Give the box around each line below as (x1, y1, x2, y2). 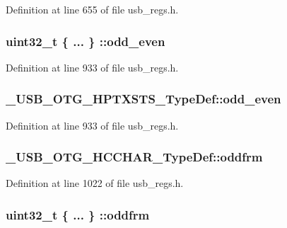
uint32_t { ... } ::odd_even (6, 32, 165, 50)
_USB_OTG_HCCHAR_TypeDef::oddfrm (6, 148, 263, 166)
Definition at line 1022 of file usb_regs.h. (6, 176, 184, 190)
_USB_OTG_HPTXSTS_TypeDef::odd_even (6, 90, 281, 108)
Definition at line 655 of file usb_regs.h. (6, 2, 179, 16)
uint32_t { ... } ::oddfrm (6, 205, 150, 223)
